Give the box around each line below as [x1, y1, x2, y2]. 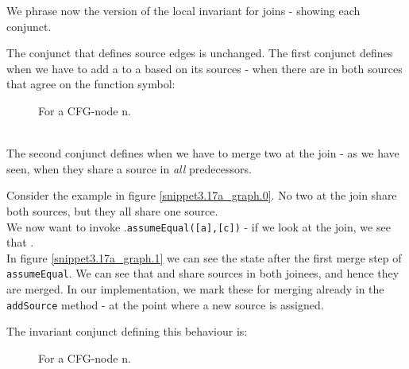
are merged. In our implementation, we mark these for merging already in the [6, 281, 384, 297]
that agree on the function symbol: [6, 76, 176, 92]
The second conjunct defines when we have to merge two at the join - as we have [6, 145, 399, 161]
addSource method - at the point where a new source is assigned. [6, 296, 324, 313]
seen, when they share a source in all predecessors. [6, 160, 252, 177]
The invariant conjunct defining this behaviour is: [6, 323, 248, 340]
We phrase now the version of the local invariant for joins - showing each [6, 2, 361, 18]
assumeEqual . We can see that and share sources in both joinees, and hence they [6, 265, 399, 282]
